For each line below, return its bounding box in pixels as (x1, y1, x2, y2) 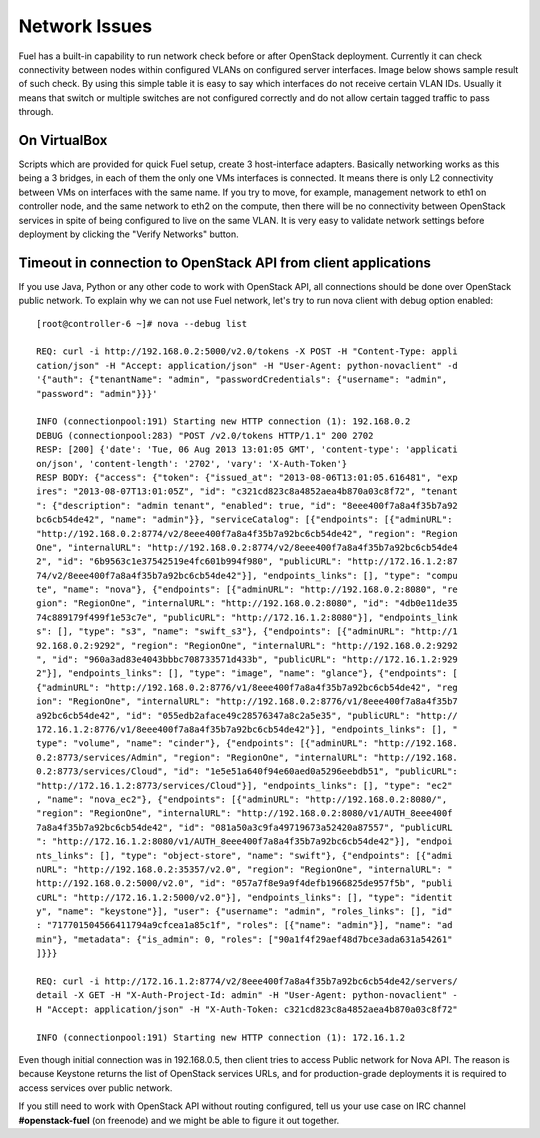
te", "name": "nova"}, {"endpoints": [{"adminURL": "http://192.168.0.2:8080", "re (36, 584, 459, 595)
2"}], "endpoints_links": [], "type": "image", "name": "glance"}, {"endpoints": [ (36, 668, 459, 679)
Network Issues (18, 15, 153, 37)
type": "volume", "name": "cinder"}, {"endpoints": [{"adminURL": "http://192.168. (36, 738, 459, 749)
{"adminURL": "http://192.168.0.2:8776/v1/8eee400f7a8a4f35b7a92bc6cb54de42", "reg (36, 681, 459, 693)
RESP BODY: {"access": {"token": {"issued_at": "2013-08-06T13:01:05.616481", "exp (36, 471, 459, 483)
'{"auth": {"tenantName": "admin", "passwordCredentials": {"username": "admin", (36, 374, 448, 385)
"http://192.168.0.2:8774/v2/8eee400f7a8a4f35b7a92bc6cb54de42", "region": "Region (36, 528, 459, 539)
